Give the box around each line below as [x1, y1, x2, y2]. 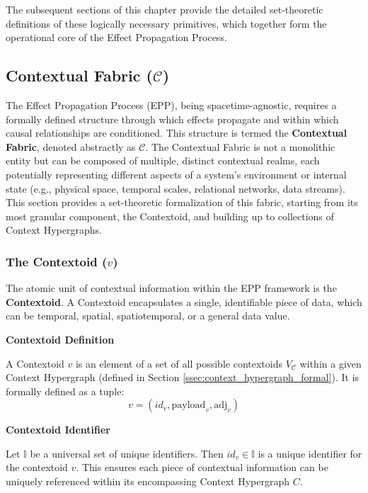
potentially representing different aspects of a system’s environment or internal [6, 166, 347, 181]
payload [171, 400, 206, 411]
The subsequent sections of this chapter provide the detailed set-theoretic [6, 2, 323, 16]
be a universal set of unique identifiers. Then [30, 446, 224, 460]
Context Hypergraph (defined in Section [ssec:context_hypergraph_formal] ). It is [6, 370, 360, 385]
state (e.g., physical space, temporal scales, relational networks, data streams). [6, 181, 345, 195]
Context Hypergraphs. [6, 222, 102, 237]
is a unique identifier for [258, 446, 362, 460]
